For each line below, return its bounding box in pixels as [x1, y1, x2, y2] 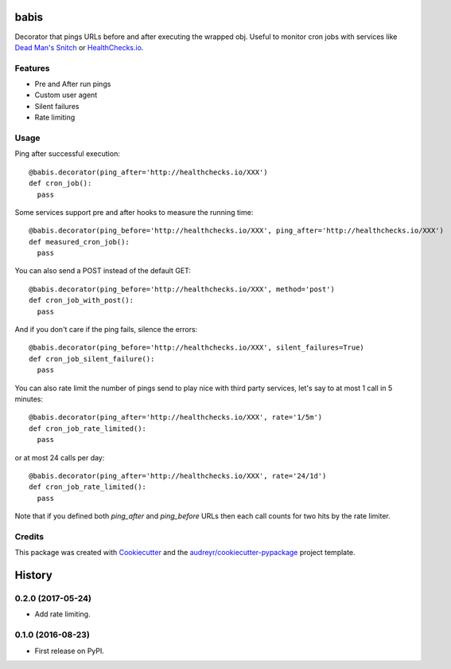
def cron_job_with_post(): [29, 295, 134, 305]
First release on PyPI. [34, 646, 105, 655]
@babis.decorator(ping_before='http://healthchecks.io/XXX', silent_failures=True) [29, 343, 365, 352]
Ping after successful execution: [14, 149, 121, 158]
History [14, 569, 53, 582]
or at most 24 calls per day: [14, 452, 105, 462]
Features [14, 62, 50, 73]
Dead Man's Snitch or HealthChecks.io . [14, 42, 144, 52]
